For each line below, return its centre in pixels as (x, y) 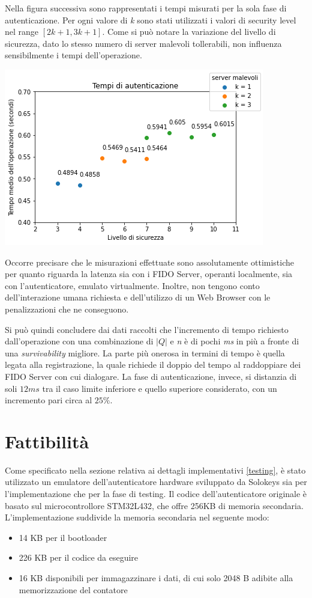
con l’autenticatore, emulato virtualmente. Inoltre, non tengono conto (132, 285)
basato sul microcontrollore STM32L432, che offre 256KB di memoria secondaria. (154, 505)
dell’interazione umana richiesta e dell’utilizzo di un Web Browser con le (138, 297)
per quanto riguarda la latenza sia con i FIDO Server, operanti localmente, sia (149, 274)
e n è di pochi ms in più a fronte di (235, 341)
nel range (22, 32)
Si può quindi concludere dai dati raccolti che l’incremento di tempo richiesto (147, 329)
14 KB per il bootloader (63, 537)
